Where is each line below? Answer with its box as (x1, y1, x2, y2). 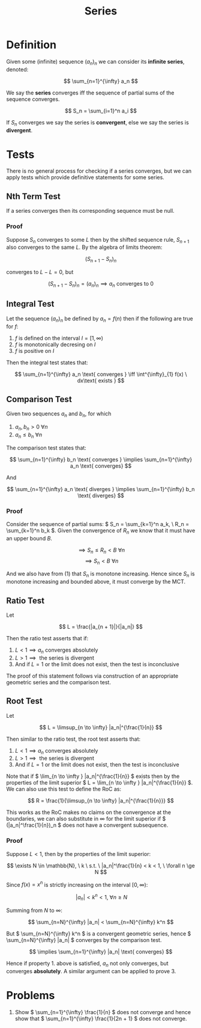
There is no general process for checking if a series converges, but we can (6, 167, 192, 175)
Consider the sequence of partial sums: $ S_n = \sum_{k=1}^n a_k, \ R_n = (6, 521, 190, 528)
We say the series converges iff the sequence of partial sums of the (6, 89, 175, 96)
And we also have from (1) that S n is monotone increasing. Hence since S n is (6, 570, 195, 579)
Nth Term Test (6, 191, 61, 201)
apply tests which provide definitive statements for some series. (6, 174, 165, 181)
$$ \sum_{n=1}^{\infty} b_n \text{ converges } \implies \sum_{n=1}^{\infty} (9, 456, 193, 463)
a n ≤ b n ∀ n (14, 431, 43, 439)
